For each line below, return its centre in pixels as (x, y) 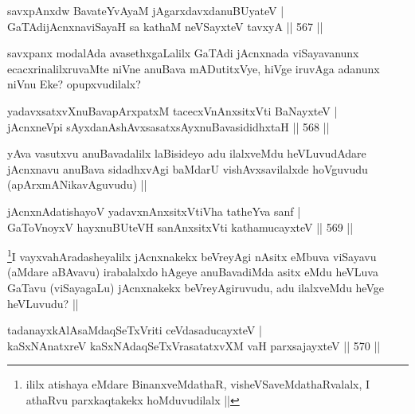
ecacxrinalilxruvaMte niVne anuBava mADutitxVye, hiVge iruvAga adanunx (194, 68)
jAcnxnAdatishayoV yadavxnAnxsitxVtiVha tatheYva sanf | (154, 211)
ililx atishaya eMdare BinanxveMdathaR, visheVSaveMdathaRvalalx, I (198, 384)
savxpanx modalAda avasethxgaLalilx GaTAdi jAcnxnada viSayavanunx (183, 53)
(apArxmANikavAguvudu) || (77, 184)
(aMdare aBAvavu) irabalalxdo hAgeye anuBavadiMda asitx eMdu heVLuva (193, 272)
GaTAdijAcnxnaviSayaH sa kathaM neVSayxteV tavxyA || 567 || (165, 26)
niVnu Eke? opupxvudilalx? (74, 84)
